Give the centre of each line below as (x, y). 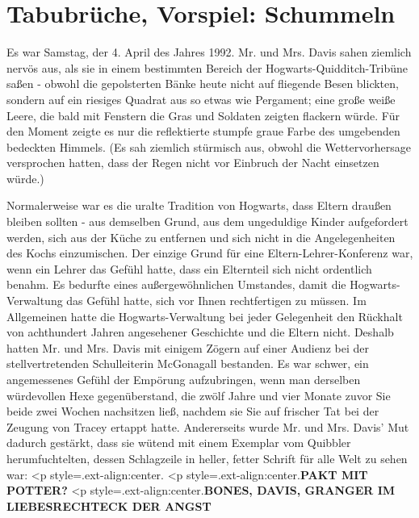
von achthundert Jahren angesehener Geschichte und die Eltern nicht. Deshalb (200, 332)
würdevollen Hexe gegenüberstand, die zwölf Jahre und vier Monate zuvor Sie (199, 395)
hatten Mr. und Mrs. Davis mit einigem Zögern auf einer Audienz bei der (188, 347)
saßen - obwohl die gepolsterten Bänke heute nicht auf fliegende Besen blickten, (203, 84)
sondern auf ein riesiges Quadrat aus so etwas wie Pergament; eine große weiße (201, 99)
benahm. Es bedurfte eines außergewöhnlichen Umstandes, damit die (176, 284)
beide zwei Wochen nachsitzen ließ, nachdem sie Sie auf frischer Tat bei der (193, 411)
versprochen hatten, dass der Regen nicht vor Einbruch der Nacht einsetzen (193, 163)
